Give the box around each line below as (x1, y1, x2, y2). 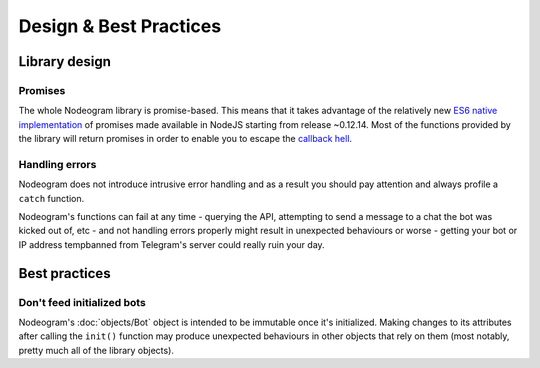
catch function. (18, 192, 85, 204)
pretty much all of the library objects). (18, 344, 175, 356)
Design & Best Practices (18, 15, 222, 37)
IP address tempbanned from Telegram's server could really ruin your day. (18, 238, 325, 250)
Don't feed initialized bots (18, 295, 147, 309)
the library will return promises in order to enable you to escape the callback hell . (18, 133, 353, 145)
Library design (18, 53, 112, 70)
